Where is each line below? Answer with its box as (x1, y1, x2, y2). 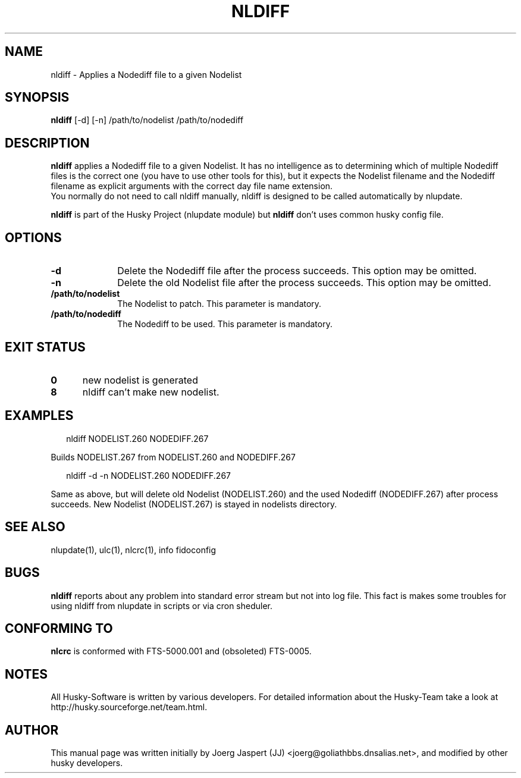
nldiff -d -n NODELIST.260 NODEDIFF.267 (66, 470, 231, 481)
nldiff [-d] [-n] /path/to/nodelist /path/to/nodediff (51, 115, 244, 126)
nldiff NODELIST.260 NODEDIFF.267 (66, 433, 209, 444)
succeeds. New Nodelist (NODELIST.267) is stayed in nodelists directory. (51, 498, 337, 509)
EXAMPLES (5, 408, 74, 423)
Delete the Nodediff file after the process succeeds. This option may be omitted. (117, 265, 477, 277)
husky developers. (51, 758, 123, 768)
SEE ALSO (5, 519, 65, 535)
